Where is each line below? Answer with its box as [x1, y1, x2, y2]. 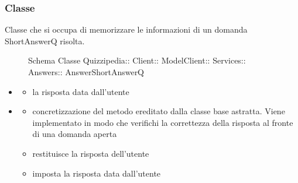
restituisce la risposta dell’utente [32, 147, 149, 159]
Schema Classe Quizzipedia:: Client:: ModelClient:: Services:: [28, 54, 246, 66]
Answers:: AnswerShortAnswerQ [28, 66, 145, 78]
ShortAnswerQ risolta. [5, 34, 85, 47]
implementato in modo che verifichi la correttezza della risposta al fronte [32, 116, 293, 128]
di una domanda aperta [32, 128, 117, 140]
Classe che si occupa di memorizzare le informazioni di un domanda [5, 23, 248, 36]
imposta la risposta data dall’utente [32, 167, 161, 179]
